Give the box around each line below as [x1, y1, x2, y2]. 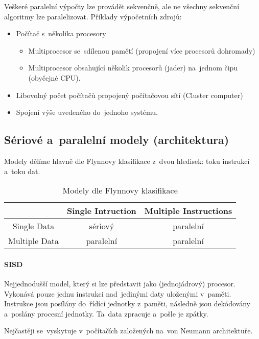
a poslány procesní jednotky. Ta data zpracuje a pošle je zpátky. [4, 308, 208, 319]
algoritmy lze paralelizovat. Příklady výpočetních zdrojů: [4, 11, 182, 21]
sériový [89, 220, 114, 232]
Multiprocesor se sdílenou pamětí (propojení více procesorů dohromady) [28, 45, 255, 56]
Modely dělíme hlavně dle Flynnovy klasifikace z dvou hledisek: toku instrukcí [4, 155, 250, 166]
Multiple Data [8, 235, 59, 247]
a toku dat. [4, 165, 40, 176]
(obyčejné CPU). [28, 72, 81, 83]
